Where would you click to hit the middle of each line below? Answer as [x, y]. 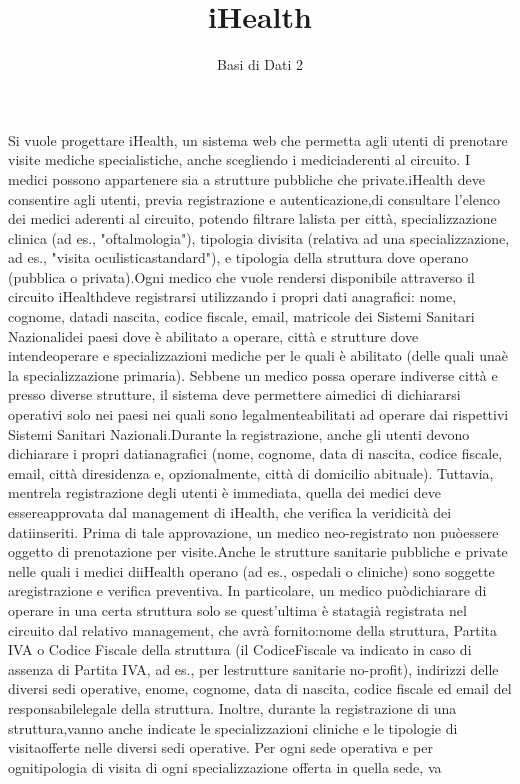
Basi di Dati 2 [260, 64]
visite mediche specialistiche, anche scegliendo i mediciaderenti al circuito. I [239, 159]
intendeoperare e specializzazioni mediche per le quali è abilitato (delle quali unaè [258, 355]
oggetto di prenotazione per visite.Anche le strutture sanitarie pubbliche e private [258, 551]
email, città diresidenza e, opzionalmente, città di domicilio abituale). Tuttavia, [251, 472]
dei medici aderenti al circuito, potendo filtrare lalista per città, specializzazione [252, 218]
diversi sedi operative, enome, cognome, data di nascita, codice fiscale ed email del [260, 688]
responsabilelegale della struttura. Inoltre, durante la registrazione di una [232, 707]
